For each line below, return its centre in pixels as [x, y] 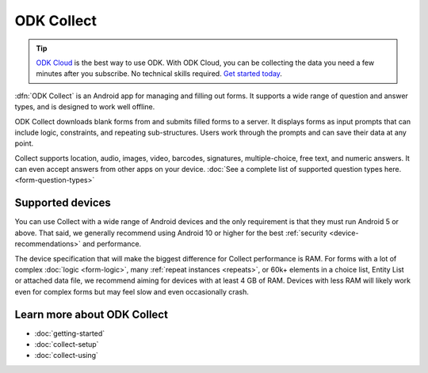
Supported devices [63, 203]
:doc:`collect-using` [67, 356]
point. [24, 143]
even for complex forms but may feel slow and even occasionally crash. [132, 291]
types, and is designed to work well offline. [85, 107]
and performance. [112, 244]
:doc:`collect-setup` [67, 344]
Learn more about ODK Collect [91, 314]
